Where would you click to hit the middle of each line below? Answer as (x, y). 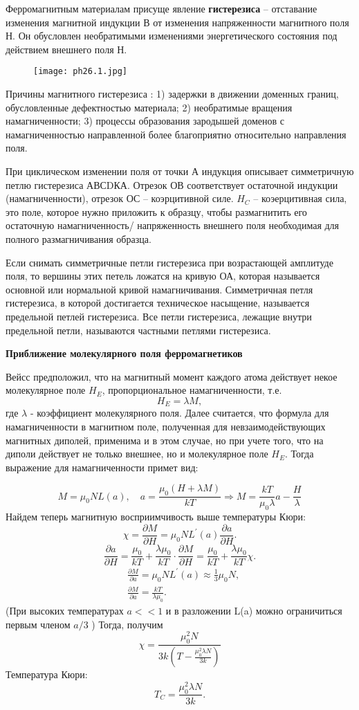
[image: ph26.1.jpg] (81, 72)
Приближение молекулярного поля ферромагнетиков (124, 353)
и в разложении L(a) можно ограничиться (254, 611)
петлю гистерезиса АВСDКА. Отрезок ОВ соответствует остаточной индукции (172, 184)
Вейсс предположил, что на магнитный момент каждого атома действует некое (172, 376)
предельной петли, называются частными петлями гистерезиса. (138, 330)
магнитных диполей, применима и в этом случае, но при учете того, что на (165, 440)
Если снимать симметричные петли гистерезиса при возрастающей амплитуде (169, 262)
